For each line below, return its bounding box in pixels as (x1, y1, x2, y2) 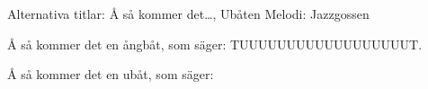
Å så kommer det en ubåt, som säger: (7, 65, 214, 84)
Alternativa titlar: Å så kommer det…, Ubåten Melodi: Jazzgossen (7, 4, 370, 22)
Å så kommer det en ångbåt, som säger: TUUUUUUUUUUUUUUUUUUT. (7, 34, 423, 53)
